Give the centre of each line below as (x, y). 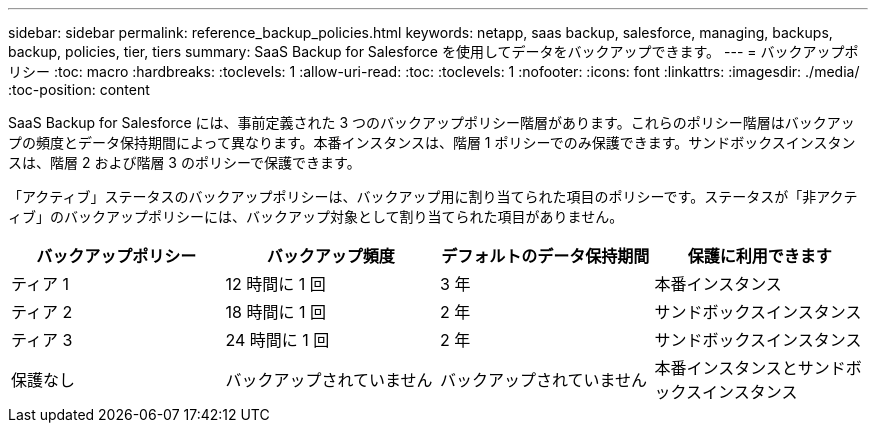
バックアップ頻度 (330, 256)
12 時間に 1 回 (275, 284)
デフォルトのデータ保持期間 (545, 256)
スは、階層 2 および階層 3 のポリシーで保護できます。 (184, 162)
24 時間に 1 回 (277, 340)
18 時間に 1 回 (275, 312)
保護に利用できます (759, 256)
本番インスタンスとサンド (750, 368)
